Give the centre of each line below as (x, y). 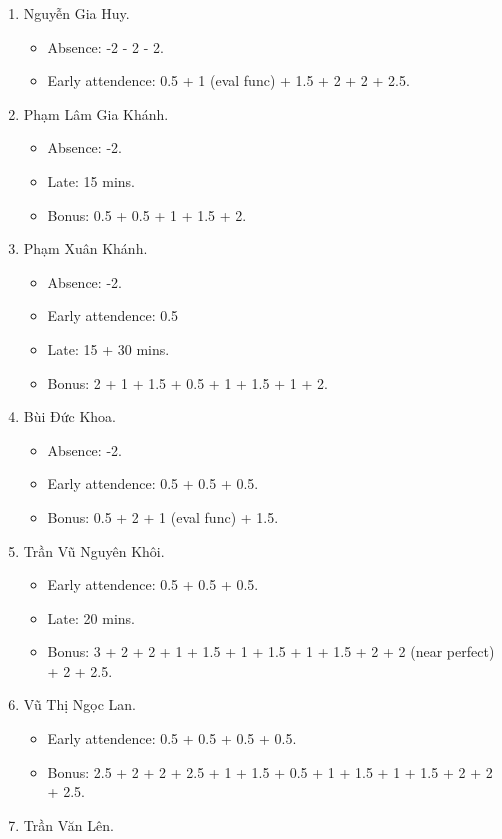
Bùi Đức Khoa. (69, 416)
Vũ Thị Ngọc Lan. (79, 704)
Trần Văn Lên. (68, 824)
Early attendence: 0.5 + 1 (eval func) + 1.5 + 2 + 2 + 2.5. (228, 80)
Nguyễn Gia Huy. (76, 13)
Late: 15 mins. (91, 180)
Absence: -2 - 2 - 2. (105, 46)
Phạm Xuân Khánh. (85, 248)
